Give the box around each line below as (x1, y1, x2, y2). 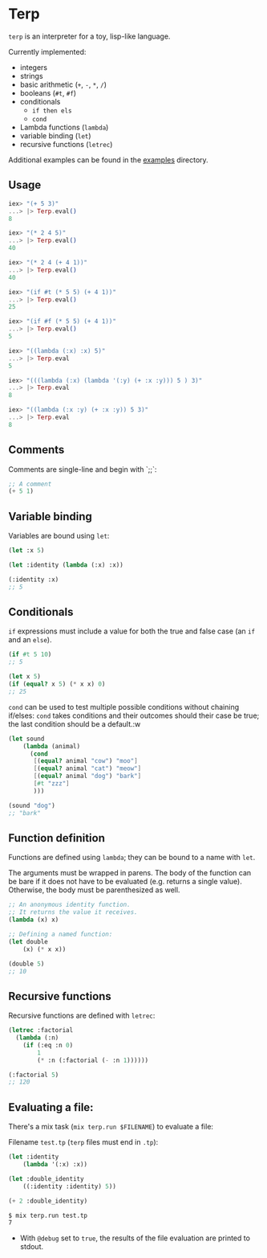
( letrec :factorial (8, 1026, 74, 1035)
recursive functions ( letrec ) (19, 139, 113, 149)
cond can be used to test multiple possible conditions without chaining (8, 702, 239, 711)
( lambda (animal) (22, 742, 81, 750)
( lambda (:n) (15, 1034, 59, 1042)
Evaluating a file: (8, 1100, 94, 1114)
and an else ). (8, 635, 52, 645)
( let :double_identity (8, 1174, 84, 1182)
